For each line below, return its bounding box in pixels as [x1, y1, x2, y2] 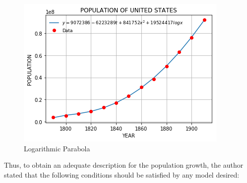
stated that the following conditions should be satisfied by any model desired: [4, 169, 240, 180]
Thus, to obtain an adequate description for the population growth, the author [4, 160, 244, 170]
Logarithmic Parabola [24, 143, 90, 153]
